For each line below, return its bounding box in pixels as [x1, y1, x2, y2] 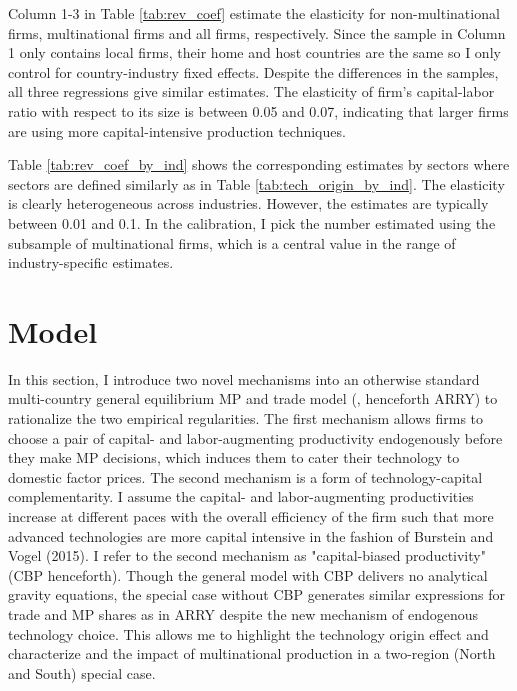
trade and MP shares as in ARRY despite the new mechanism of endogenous [8, 603, 479, 624]
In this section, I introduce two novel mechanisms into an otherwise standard [8, 368, 480, 389]
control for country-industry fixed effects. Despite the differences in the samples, [8, 61, 499, 82]
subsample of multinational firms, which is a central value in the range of [8, 232, 456, 253]
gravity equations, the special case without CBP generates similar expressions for [8, 584, 505, 605]
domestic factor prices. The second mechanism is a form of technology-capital [8, 466, 483, 487]
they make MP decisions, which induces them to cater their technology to [8, 447, 460, 468]
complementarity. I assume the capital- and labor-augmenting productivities [8, 486, 474, 507]
